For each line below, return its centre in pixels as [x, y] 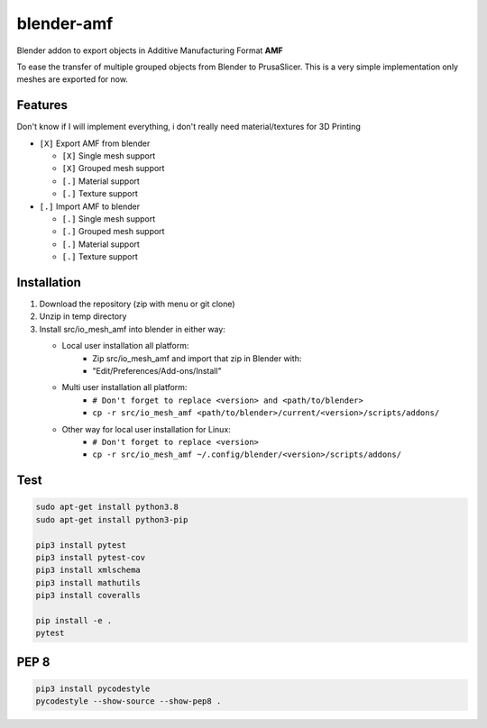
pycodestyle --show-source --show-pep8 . [129, 701]
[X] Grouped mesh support [113, 168]
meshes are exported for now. [72, 79]
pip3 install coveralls [88, 596]
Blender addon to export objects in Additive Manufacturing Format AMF [150, 50]
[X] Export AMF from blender [95, 143]
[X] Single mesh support [109, 156]
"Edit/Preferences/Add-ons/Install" [157, 371]
